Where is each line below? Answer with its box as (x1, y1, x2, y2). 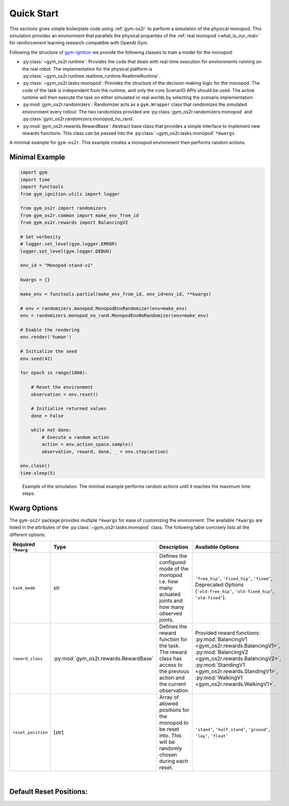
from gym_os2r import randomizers (20, 205, 107, 211)
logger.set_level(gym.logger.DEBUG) (20, 248, 112, 254)
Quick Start (9, 8, 59, 19)
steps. (22, 490, 35, 497)
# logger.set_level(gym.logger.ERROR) (20, 241, 117, 247)
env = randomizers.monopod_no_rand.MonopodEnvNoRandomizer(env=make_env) (20, 312, 209, 319)
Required (12, 541, 35, 548)
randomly (159, 745, 182, 752)
